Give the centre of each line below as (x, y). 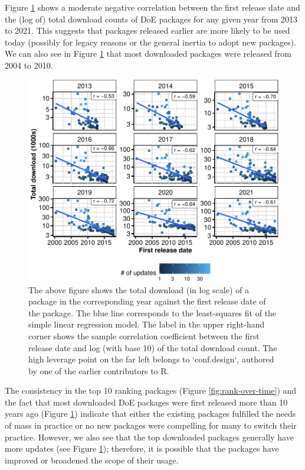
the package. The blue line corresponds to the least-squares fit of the (152, 312)
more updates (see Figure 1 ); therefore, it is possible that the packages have (142, 448)
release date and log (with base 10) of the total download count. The (153, 347)
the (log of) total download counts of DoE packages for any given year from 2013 (151, 19)
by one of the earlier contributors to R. (99, 370)
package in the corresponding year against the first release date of (147, 301)
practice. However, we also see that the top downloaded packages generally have (149, 437)
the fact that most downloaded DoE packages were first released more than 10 (146, 402)
